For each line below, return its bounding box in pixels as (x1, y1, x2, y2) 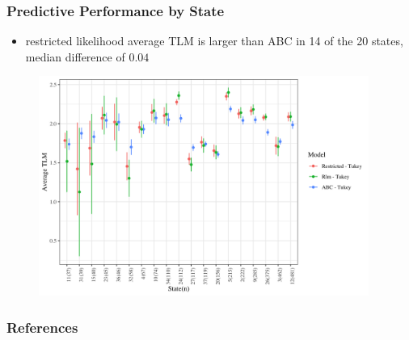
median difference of (25, 48, 125, 65)
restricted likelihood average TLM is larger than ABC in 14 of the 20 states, (25, 32, 403, 49)
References (6, 317, 78, 337)
